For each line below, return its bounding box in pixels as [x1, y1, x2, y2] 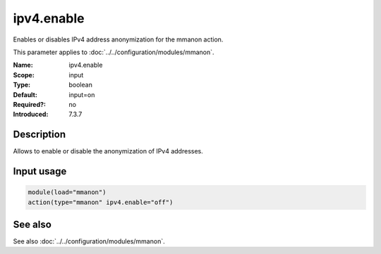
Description [13, 129, 66, 141]
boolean [68, 81, 93, 89]
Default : [13, 90, 38, 99]
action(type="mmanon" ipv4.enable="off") [28, 198, 174, 206]
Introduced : [13, 110, 49, 119]
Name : [13, 61, 33, 70]
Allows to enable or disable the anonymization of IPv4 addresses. [13, 147, 204, 155]
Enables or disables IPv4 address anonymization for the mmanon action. [13, 35, 224, 44]
